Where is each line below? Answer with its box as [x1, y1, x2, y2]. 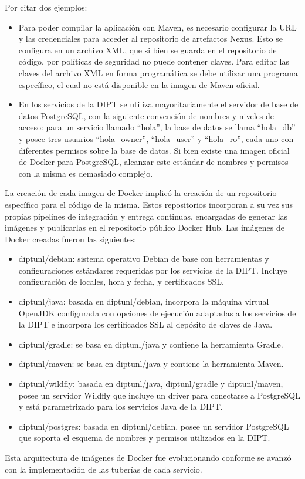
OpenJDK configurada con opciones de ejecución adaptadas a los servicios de [18, 306, 296, 319]
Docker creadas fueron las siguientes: [5, 232, 137, 245]
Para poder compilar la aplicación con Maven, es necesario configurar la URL [18, 21, 297, 33]
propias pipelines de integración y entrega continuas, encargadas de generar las [5, 210, 288, 222]
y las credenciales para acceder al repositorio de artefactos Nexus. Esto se [18, 32, 283, 45]
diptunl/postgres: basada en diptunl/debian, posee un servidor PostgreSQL [18, 420, 289, 432]
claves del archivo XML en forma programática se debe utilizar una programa [18, 66, 298, 79]
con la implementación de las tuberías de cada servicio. [5, 463, 202, 475]
